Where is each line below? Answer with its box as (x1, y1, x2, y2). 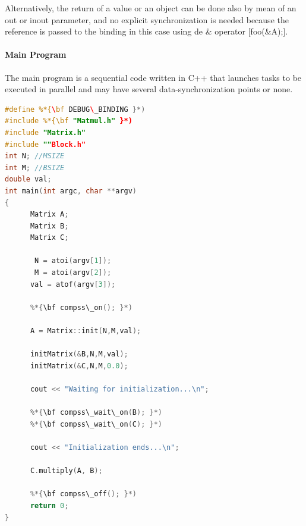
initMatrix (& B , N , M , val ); (30, 350, 128, 359)
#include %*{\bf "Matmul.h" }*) (5, 117, 133, 126)
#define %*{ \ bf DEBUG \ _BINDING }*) (5, 105, 146, 114)
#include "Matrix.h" (5, 128, 86, 137)
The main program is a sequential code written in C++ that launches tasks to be (5, 71, 302, 83)
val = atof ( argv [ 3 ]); (30, 280, 116, 289)
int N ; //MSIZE (5, 152, 65, 161)
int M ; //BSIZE (5, 163, 65, 172)
